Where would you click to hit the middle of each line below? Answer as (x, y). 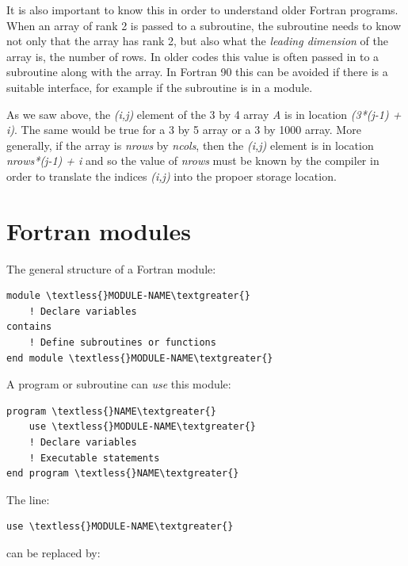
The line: (28, 499)
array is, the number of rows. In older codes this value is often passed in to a (193, 56)
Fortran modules (99, 230)
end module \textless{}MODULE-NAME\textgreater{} (140, 358)
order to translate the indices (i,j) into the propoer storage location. (172, 176)
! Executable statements (94, 458)
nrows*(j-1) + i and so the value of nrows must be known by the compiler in (193, 161)
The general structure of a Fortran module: (111, 268)
